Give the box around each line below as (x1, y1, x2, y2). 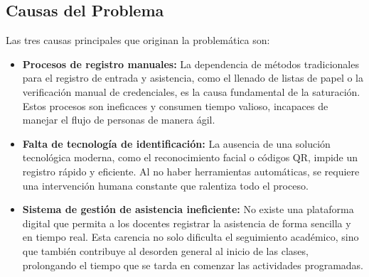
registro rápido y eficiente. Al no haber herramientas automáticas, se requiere (22, 163, 360, 178)
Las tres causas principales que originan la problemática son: (6, 33, 270, 48)
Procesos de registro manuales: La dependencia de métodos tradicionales (22, 56, 359, 71)
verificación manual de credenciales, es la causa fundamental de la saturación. (22, 84, 360, 99)
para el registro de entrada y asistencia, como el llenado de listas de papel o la (22, 70, 364, 85)
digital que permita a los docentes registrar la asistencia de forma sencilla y (22, 215, 351, 230)
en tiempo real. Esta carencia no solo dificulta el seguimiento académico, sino (22, 229, 359, 244)
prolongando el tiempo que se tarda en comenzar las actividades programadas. (22, 257, 364, 272)
